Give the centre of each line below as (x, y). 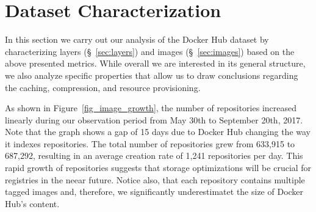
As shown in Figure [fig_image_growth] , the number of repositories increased (151, 108)
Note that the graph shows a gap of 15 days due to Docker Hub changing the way (158, 132)
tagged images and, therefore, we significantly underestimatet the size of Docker (154, 192)
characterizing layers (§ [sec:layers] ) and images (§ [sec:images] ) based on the (150, 51)
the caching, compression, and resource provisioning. (103, 87)
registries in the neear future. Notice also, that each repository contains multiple (155, 179)
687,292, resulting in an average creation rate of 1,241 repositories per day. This (154, 155)
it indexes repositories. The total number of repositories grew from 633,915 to (150, 143)
